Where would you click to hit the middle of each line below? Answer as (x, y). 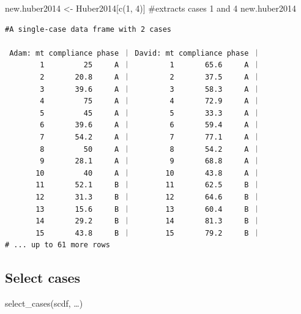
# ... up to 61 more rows (58, 245)
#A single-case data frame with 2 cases (88, 29)
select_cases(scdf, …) (44, 303)
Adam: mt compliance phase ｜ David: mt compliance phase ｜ (135, 53)
